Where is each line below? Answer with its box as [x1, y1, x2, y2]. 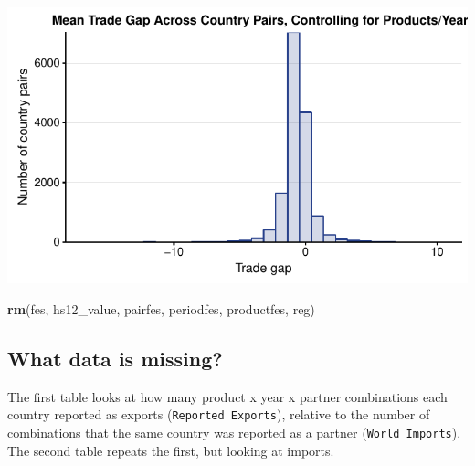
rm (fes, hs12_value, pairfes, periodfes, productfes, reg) [7, 299, 315, 318]
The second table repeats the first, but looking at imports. [7, 440, 334, 460]
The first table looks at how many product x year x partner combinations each [7, 387, 448, 406]
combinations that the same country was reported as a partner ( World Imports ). [7, 423, 461, 442]
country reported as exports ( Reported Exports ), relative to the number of [7, 405, 430, 424]
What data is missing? [7, 344, 223, 372]
